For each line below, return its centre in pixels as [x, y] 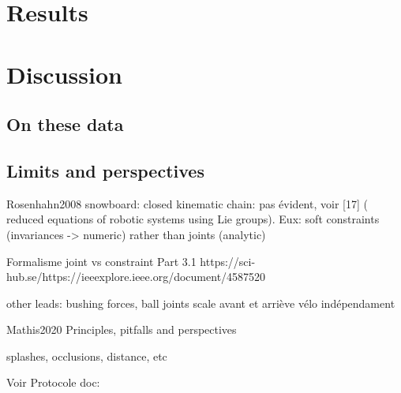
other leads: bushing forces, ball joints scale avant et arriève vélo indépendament [201, 303]
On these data [65, 124]
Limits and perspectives [105, 170]
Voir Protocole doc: [53, 382]
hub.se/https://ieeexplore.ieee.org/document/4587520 [136, 277]
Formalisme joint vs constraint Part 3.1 [101, 261]
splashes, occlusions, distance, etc [87, 356]
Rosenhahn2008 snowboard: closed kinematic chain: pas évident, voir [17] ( [187, 203]
